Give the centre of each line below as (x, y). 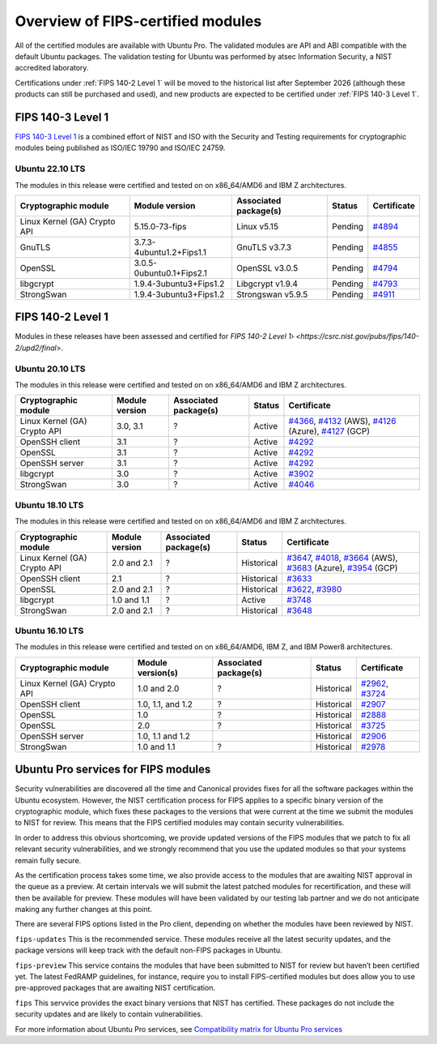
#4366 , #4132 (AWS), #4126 (342, 421)
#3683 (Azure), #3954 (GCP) (342, 567)
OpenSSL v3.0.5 (267, 267)
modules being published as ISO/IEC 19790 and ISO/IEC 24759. (120, 148)
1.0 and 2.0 (159, 688)
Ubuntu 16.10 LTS (49, 631)
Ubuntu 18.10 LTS (49, 505)
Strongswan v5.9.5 (272, 294)
